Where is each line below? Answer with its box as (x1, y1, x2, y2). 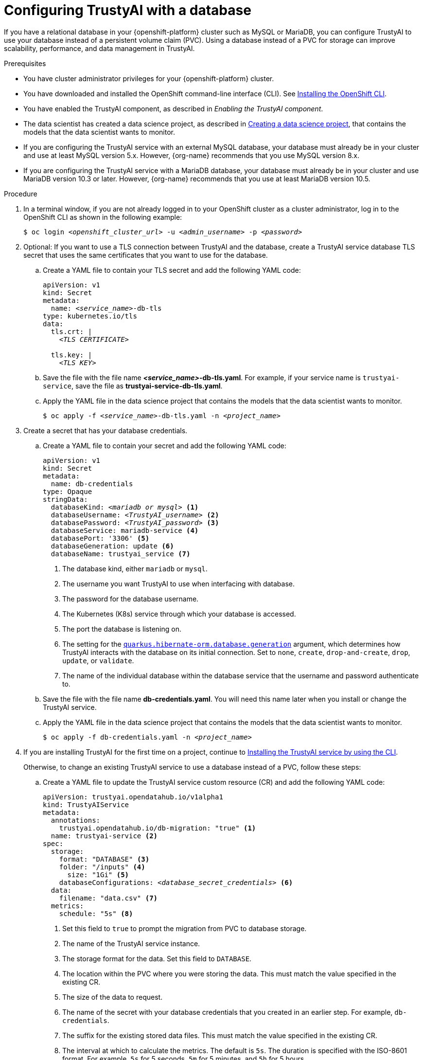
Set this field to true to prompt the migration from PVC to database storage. (62, 924, 307, 933)
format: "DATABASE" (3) (59, 855, 150, 863)
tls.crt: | (51, 327, 92, 336)
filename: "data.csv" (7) (59, 894, 158, 902)
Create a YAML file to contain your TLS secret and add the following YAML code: (43, 265, 301, 274)
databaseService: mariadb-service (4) (51, 526, 199, 534)
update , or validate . (62, 656, 134, 665)
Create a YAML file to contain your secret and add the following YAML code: (43, 441, 286, 450)
